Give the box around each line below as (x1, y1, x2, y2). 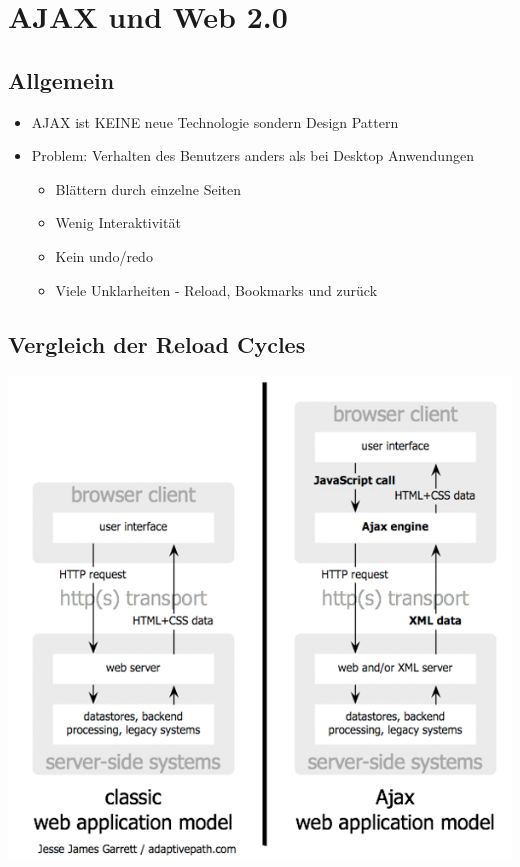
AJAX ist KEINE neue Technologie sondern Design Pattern (31, 111, 399, 132)
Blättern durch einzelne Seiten (55, 178, 241, 199)
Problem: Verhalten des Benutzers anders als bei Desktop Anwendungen (31, 145, 474, 166)
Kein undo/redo (55, 245, 153, 266)
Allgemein (8, 64, 115, 95)
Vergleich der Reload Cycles (8, 328, 306, 359)
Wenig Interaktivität (55, 212, 181, 233)
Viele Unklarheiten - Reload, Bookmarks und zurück (55, 279, 378, 300)
